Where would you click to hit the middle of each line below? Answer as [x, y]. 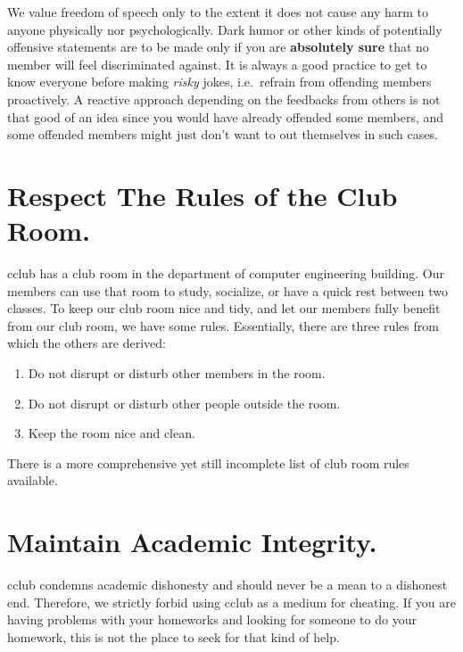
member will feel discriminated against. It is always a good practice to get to [217, 64]
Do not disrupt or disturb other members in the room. [177, 373]
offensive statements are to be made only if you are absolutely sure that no [218, 47]
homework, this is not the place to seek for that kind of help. [174, 636]
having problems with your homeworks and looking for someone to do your [212, 619]
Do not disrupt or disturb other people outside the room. [184, 403]
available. [33, 480]
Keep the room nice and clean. [112, 433]
